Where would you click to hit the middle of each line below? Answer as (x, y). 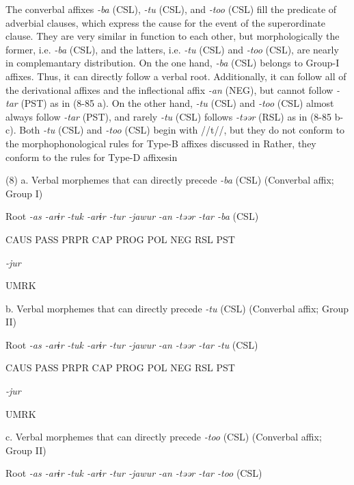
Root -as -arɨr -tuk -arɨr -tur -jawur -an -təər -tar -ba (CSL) (132, 216)
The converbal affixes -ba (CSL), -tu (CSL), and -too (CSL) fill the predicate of (171, 9)
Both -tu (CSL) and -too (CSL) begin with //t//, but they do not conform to (182, 130)
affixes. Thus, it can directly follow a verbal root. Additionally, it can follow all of (176, 76)
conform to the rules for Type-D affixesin (92, 157)
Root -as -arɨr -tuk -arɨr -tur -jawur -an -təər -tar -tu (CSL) (132, 344)
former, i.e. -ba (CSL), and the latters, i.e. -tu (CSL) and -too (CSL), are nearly (172, 49)
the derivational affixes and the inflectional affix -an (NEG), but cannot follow (169, 89)
